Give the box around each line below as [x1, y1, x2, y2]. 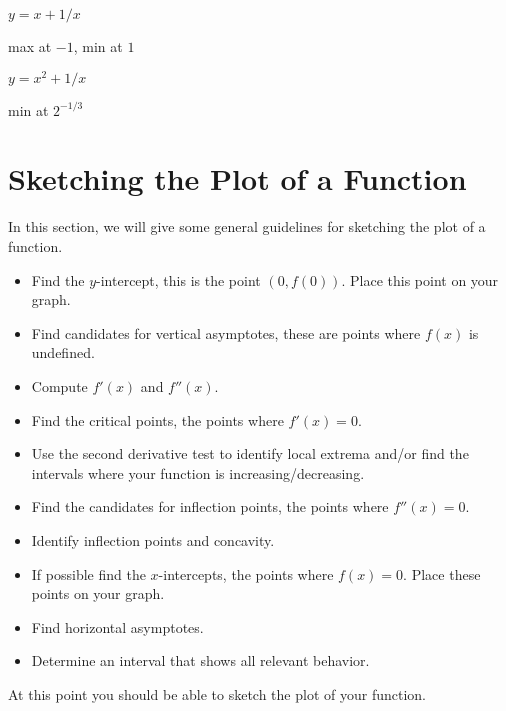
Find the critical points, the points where [31, 409, 284, 430]
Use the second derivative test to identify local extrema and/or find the [31, 443, 469, 464]
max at [8, 36, 52, 56]
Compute [31, 375, 88, 396]
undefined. [31, 342, 95, 363]
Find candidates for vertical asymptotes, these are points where [31, 322, 421, 343]
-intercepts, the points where [158, 563, 334, 584]
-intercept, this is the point [96, 269, 261, 290]
